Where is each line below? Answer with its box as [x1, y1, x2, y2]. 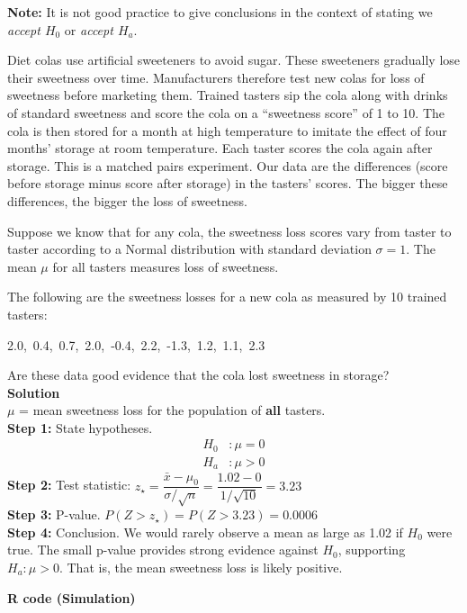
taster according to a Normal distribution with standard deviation [7, 239, 372, 258]
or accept [64, 20, 113, 39]
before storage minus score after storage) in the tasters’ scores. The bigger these [7, 174, 448, 193]
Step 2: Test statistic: [7, 475, 131, 494]
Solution [7, 383, 60, 401]
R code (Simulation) [7, 588, 136, 607]
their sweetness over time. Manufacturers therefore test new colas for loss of [7, 68, 425, 86]
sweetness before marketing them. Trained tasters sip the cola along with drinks [7, 86, 448, 104]
